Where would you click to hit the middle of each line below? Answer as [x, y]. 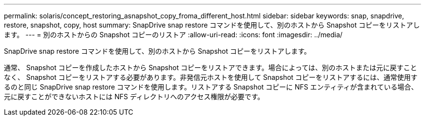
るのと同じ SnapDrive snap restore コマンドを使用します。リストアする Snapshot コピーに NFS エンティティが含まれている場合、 [211, 87]
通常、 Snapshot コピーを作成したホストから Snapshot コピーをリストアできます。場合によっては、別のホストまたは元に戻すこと [211, 67]
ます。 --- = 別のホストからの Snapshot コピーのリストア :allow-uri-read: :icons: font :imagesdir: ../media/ [173, 35]
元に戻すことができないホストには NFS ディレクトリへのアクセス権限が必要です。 [134, 97]
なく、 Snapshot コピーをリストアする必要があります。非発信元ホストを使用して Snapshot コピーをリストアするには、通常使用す [211, 77]
